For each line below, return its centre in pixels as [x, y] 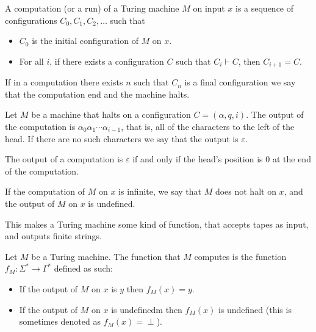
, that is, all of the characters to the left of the [208, 127]
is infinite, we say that [160, 191]
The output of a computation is [64, 159]
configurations [31, 20]
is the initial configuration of [85, 41]
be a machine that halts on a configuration [111, 114]
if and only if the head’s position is [198, 159]
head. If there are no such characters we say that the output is [122, 138]
